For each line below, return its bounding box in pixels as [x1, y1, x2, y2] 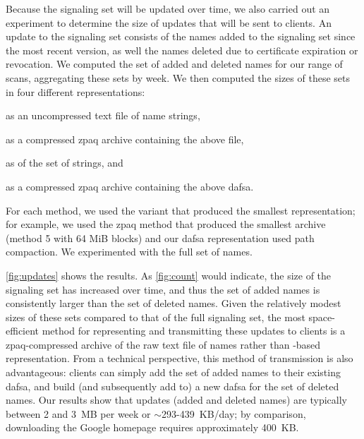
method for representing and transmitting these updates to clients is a [42, 323, 346, 338]
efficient [6, 323, 40, 338]
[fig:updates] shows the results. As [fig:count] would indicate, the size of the [6, 267, 332, 282]
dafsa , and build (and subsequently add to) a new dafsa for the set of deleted [6, 378, 339, 393]
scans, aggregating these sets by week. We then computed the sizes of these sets [6, 70, 350, 85]
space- [308, 309, 335, 324]
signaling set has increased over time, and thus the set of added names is [6, 282, 320, 296]
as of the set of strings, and [6, 155, 123, 170]
